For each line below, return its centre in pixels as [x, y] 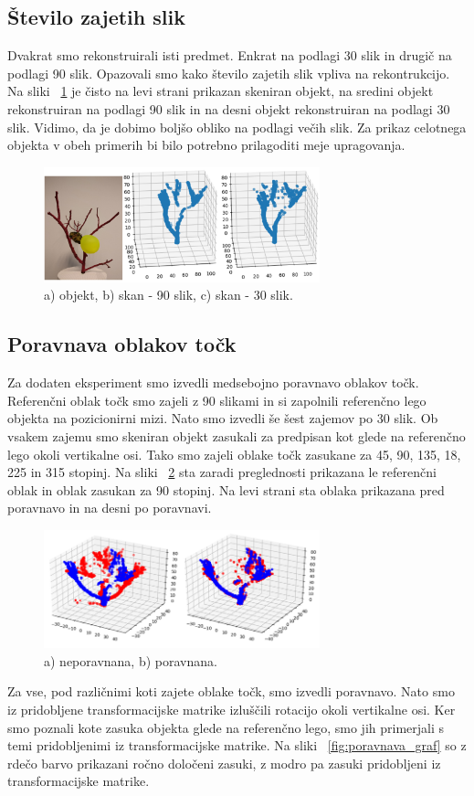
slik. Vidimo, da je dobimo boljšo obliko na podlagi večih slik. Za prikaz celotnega [237, 127]
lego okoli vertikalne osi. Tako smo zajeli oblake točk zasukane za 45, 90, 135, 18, [234, 454]
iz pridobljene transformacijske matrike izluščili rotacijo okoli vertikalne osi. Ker [232, 710]
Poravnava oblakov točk [122, 344]
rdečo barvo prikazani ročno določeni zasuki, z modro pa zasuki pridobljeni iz [224, 763]
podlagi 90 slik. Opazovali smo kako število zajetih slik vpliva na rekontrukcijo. [229, 73]
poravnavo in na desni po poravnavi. [110, 508]
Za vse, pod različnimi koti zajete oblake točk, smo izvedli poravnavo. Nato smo [231, 691]
